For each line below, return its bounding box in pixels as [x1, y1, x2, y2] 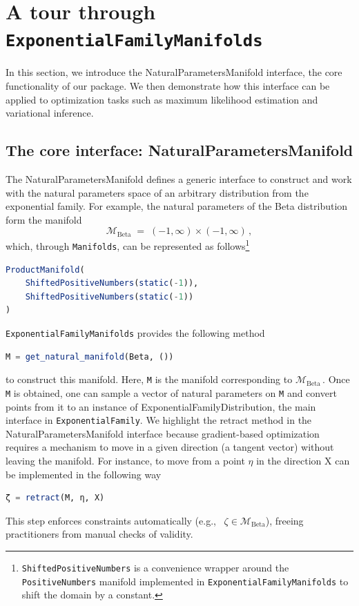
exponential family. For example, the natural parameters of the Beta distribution [6, 199, 348, 213]
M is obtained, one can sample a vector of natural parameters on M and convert [6, 385, 337, 400]
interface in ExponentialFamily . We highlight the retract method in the [6, 413, 312, 427]
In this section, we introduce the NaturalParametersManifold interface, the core [6, 65, 342, 79]
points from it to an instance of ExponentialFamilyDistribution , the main [6, 399, 316, 413]
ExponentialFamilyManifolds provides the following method [6, 326, 265, 340]
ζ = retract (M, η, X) [6, 493, 105, 503]
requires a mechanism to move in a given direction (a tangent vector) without [6, 440, 334, 454]
